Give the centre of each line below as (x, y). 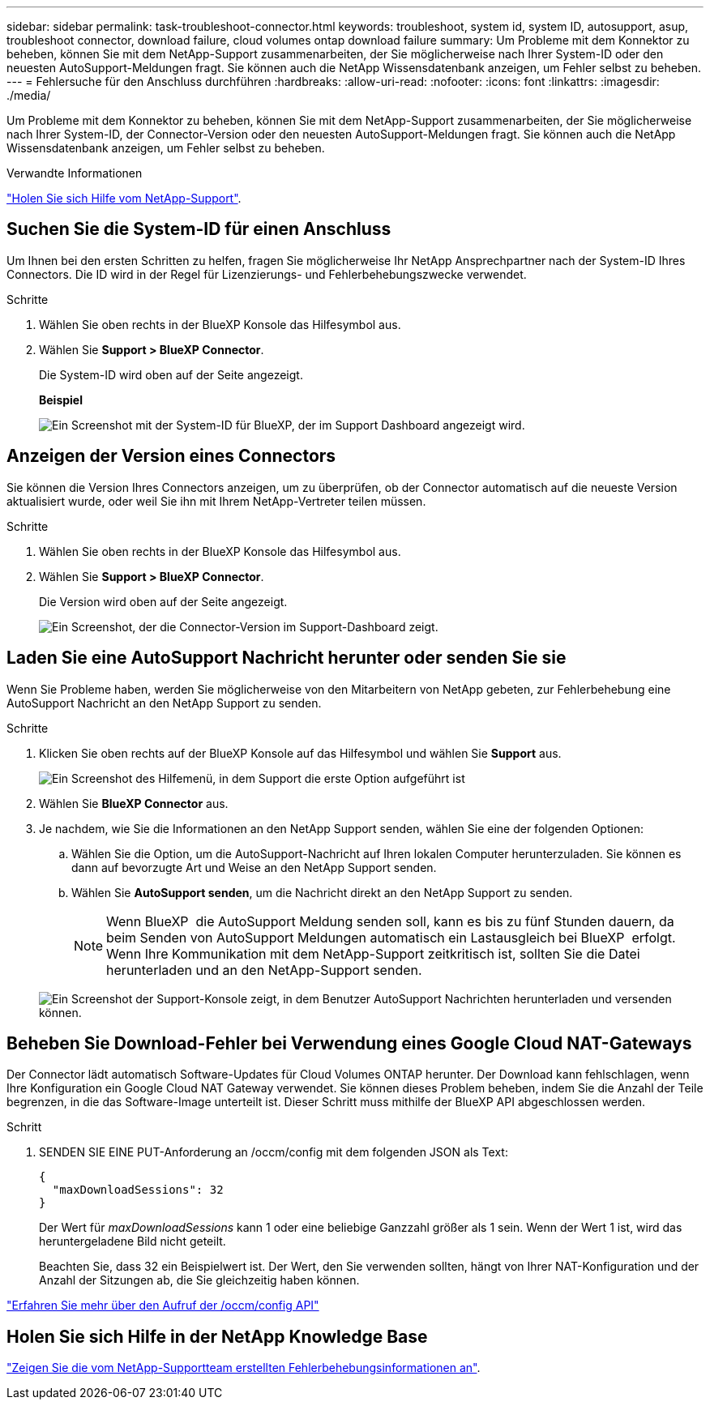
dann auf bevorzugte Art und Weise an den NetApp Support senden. (254, 867)
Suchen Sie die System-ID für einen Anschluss (199, 229)
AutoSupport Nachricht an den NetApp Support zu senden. (164, 703)
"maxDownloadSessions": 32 (138, 1190)
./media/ (29, 95)
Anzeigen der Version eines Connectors (171, 456)
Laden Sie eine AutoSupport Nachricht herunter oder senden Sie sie (287, 658)
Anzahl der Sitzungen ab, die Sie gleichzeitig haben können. (199, 1280)
